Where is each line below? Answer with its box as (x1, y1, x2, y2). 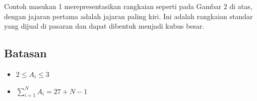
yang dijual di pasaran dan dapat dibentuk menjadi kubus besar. (4, 21, 205, 31)
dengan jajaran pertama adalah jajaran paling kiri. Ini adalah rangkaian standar (4, 11, 253, 21)
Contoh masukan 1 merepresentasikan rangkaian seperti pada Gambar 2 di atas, (4, 1, 252, 11)
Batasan (4, 45, 47, 61)
